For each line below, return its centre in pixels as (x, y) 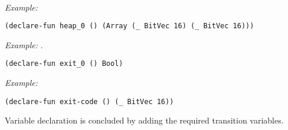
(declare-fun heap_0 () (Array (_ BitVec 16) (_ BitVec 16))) (130, 26)
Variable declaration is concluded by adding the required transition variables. (144, 120)
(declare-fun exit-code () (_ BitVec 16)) (89, 101)
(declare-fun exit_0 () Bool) (64, 64)
